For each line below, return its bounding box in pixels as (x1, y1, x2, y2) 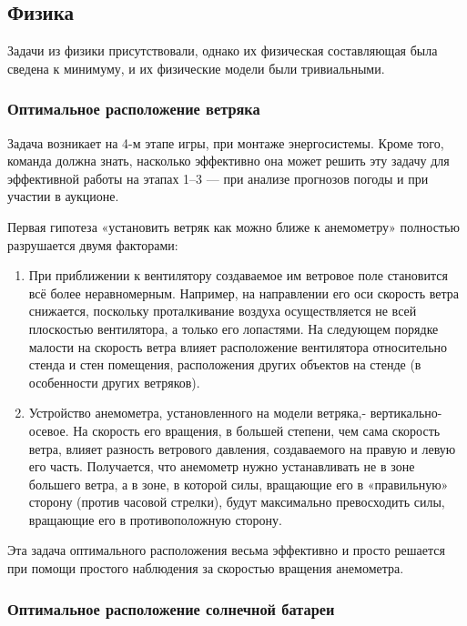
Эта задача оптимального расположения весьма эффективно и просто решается (7, 540, 445, 560)
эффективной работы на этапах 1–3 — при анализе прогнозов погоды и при (7, 168, 429, 187)
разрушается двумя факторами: (7, 235, 178, 254)
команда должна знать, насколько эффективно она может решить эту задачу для (7, 151, 450, 170)
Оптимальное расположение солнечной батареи (7, 597, 335, 620)
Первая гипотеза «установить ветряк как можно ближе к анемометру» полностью (7, 217, 460, 236)
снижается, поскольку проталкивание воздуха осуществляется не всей (28, 301, 417, 320)
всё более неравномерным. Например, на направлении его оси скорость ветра (28, 283, 459, 302)
